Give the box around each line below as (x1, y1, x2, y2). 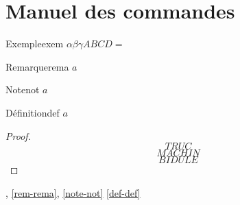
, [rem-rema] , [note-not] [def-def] (5, 185, 141, 200)
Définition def (5, 105, 60, 119)
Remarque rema (5, 59, 69, 73)
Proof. (5, 128, 31, 143)
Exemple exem (5, 36, 64, 51)
